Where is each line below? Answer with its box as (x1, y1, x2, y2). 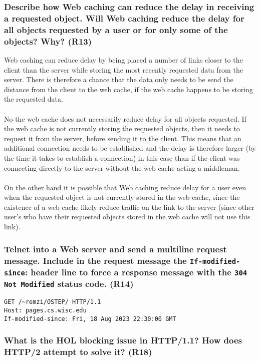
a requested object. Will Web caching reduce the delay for (4, 12, 244, 24)
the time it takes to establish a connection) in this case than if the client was (4, 152, 240, 163)
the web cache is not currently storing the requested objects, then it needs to (4, 123, 240, 134)
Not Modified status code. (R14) (4, 277, 134, 290)
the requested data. (4, 94, 63, 104)
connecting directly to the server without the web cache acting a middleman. (4, 162, 240, 173)
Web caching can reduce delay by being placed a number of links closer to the (4, 54, 243, 65)
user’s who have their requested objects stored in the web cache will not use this (4, 211, 250, 222)
